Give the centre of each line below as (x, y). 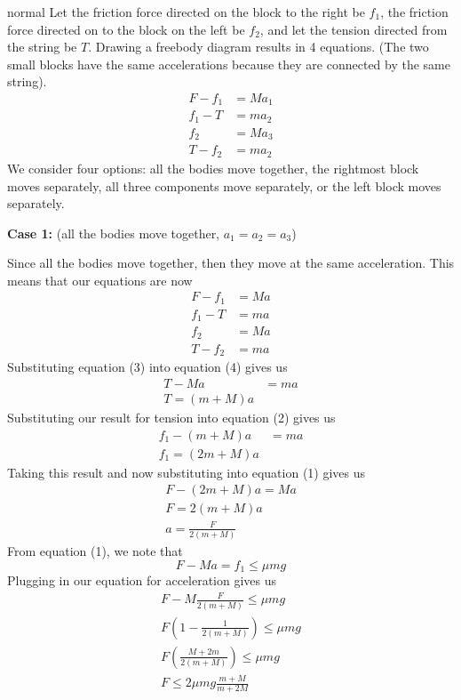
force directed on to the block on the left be (126, 29)
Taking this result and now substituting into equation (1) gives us (187, 472)
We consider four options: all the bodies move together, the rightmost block (213, 168)
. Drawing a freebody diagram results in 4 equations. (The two (258, 47)
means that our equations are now (100, 280)
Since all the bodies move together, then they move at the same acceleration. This (231, 263)
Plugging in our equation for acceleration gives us (142, 580)
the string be (42, 47)
